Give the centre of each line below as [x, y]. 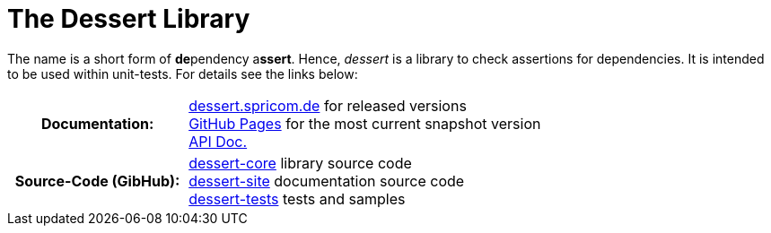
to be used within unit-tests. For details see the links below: [183, 73]
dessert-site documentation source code [327, 181]
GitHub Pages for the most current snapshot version [365, 123]
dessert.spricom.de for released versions [328, 105]
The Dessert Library [129, 19]
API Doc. [218, 141]
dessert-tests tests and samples [297, 198]
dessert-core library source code [300, 163]
